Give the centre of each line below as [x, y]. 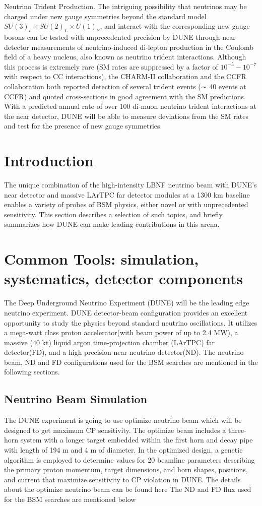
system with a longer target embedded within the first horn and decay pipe [137, 440]
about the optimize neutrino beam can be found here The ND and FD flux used [128, 489]
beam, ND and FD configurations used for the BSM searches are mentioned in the [131, 362]
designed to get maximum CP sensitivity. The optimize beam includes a [115, 430]
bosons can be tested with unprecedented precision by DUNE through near [120, 37]
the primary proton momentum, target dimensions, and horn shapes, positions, [126, 469]
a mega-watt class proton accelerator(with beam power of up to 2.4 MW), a [121, 332]
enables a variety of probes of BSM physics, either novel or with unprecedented [126, 204]
